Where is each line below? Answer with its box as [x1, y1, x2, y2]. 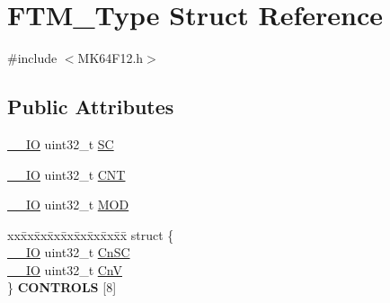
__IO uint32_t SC [7, 134, 114, 153]
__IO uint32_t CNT [7, 165, 126, 183]
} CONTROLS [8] [7, 278, 117, 297]
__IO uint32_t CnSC [7, 243, 130, 262]
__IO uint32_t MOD [7, 195, 129, 214]
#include [7, 49, 58, 67]
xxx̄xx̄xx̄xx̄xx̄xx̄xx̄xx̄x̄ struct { [7, 225, 174, 244]
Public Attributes [7, 93, 174, 120]
